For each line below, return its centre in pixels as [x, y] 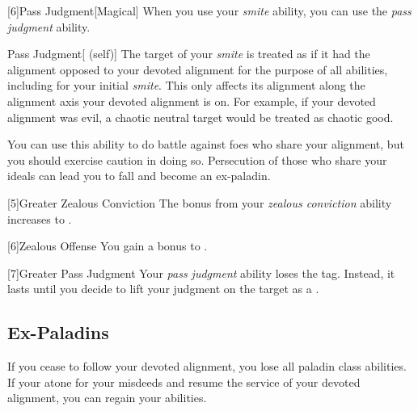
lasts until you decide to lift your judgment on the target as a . [163, 289]
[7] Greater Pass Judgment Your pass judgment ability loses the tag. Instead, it [201, 273]
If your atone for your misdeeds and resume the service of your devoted [184, 382]
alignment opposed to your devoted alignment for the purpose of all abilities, [198, 69]
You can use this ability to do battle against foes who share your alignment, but [206, 144]
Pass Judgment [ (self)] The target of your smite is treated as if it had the [189, 54]
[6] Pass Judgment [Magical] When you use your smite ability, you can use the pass [209, 10]
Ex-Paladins [58, 332]
